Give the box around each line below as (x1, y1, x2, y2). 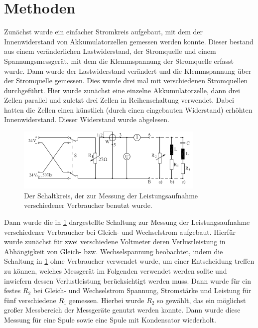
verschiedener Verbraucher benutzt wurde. (24, 200, 152, 210)
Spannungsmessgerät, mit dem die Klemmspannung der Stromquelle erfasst (4, 55, 234, 66)
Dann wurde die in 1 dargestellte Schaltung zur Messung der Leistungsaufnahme (4, 216, 250, 227)
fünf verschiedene (4, 295, 56, 305)
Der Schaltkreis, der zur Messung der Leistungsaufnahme (24, 190, 198, 200)
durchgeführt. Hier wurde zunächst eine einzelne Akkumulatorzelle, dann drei (4, 85, 241, 95)
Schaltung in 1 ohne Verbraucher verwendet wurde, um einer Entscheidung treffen (4, 256, 255, 266)
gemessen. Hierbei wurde (69, 295, 144, 305)
